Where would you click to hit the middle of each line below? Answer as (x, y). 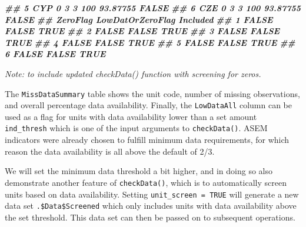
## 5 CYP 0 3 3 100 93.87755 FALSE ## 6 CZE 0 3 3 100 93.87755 (153, 8)
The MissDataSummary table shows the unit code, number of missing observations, (152, 93)
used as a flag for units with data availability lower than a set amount (131, 116)
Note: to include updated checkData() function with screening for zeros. (133, 73)
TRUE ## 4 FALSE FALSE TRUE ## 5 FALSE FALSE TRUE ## (150, 42)
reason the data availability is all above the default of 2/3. (110, 151)
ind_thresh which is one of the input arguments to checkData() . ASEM (136, 128)
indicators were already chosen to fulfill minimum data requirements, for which (147, 140)
